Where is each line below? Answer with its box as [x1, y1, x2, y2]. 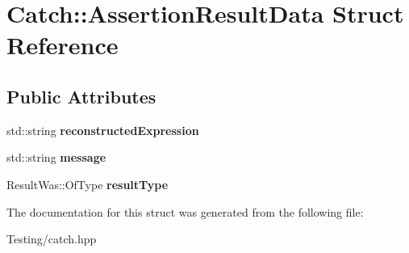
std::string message [6, 149, 106, 166]
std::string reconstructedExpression [6, 121, 199, 138]
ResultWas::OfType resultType [6, 175, 169, 192]
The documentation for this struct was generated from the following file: [6, 203, 364, 220]
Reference [6, 28, 119, 61]
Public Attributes [6, 83, 157, 108]
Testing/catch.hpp [6, 230, 97, 247]
